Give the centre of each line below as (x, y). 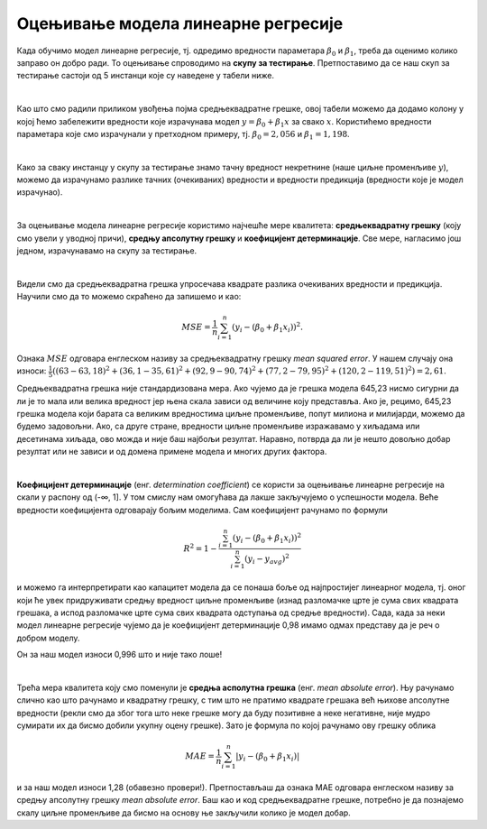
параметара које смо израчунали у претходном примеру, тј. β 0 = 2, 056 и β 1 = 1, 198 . (184, 135)
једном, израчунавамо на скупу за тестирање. (107, 251)
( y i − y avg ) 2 (267, 559)
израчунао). (40, 192)
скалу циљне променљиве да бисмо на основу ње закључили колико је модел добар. (184, 813)
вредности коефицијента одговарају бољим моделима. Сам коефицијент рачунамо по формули (202, 510)
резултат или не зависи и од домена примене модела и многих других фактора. (172, 452)
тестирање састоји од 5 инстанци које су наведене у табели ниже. (146, 76)
